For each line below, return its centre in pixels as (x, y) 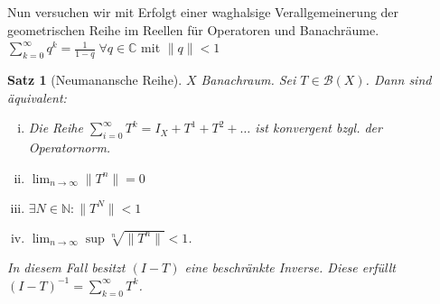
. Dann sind (398, 80)
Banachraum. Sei (248, 80)
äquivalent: (37, 97)
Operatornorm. (70, 147)
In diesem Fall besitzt (66, 267)
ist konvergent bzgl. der (318, 128)
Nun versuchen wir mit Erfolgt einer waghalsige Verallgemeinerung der (203, 12)
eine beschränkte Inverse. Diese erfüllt (290, 267)
